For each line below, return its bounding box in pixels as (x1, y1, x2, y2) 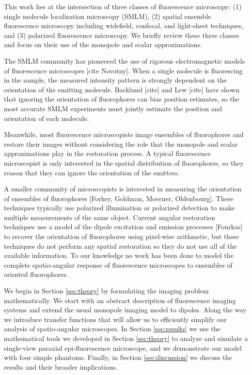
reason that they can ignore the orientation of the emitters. (4, 167, 180, 177)
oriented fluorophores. (4, 269, 68, 279)
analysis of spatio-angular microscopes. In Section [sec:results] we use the (4, 324, 220, 334)
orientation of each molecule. (4, 113, 89, 123)
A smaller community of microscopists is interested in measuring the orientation (4, 184, 242, 194)
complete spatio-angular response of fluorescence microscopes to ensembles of (4, 259, 233, 270)
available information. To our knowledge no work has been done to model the (4, 250, 234, 260)
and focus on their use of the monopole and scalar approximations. (4, 39, 202, 50)
